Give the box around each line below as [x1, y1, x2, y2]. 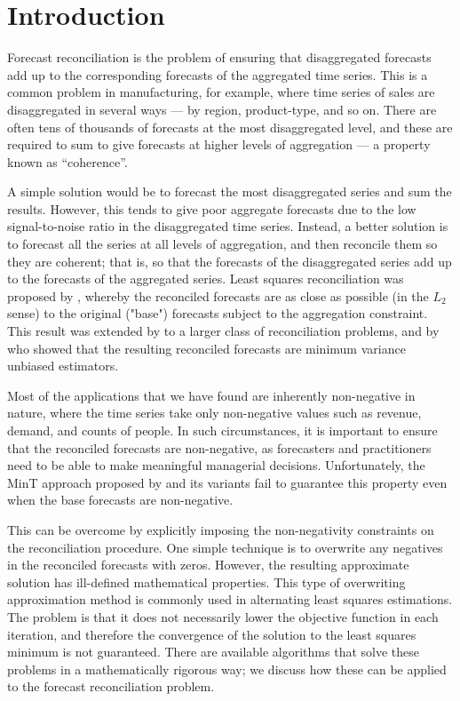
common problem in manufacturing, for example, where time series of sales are [7, 83, 435, 101]
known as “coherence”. [7, 152, 128, 171]
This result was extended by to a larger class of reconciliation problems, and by [7, 322, 440, 340]
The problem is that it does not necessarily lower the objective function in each [7, 607, 439, 625]
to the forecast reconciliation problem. [7, 677, 215, 696]
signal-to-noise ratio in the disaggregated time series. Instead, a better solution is [7, 217, 448, 235]
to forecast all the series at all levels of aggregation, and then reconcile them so [7, 235, 438, 253]
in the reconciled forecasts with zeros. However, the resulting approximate [7, 555, 409, 574]
